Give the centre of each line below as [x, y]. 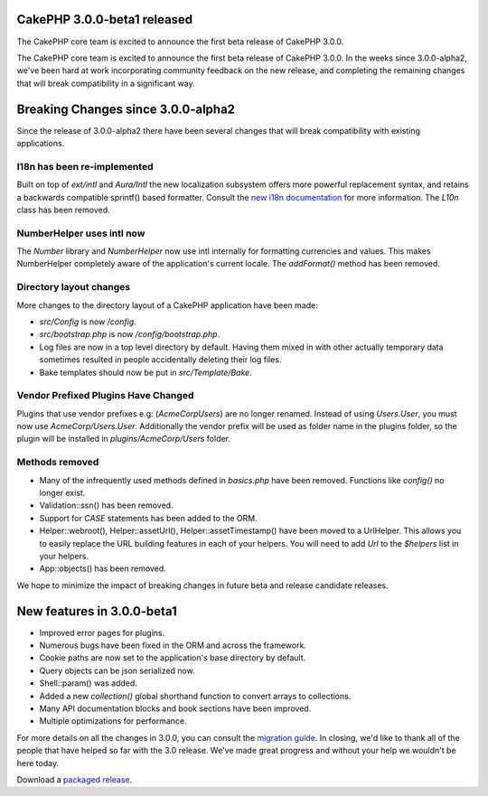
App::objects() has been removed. [103, 568]
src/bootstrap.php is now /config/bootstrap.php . [130, 334]
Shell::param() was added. [88, 683]
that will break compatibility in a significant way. [106, 83]
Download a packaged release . [75, 779]
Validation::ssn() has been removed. [106, 505]
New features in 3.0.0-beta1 [97, 611]
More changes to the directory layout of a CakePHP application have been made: [167, 305]
